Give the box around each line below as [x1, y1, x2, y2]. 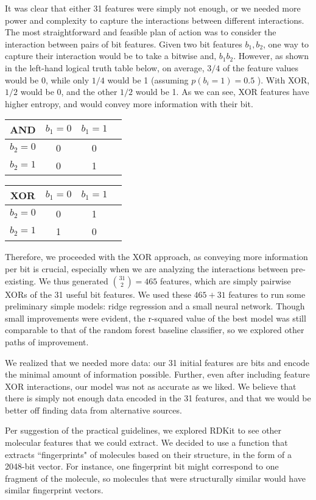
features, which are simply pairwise [160, 274, 291, 287]
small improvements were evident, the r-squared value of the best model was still [5, 311, 306, 324]
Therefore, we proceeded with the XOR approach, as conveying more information [5, 250, 308, 263]
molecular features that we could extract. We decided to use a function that [5, 436, 288, 449]
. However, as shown [233, 49, 309, 62]
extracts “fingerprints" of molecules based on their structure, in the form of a [5, 448, 292, 460]
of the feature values [222, 61, 299, 74]
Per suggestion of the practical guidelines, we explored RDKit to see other [5, 424, 282, 437]
